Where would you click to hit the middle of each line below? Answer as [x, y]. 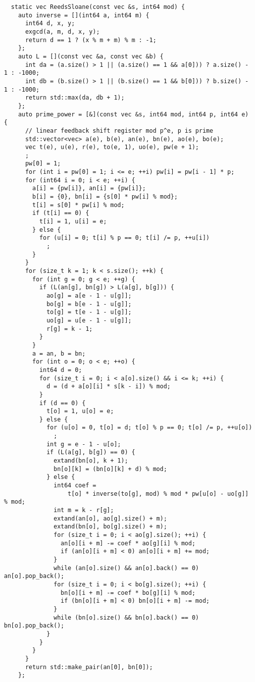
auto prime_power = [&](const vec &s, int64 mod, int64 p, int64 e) [133, 114]
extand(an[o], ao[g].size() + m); [110, 518]
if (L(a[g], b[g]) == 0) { [91, 452]
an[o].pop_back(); [34, 576]
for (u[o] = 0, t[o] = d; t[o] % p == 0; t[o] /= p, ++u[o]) [149, 428]
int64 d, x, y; [50, 24]
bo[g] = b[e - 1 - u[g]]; [89, 304]
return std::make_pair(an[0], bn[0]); [89, 667]
